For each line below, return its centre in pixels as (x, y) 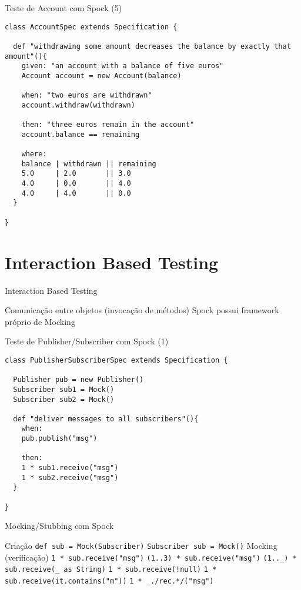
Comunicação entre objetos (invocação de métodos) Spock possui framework (142, 310)
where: (34, 154)
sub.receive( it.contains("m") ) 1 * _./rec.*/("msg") (109, 581)
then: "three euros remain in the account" (108, 125)
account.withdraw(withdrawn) (78, 105)
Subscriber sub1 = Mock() (64, 389)
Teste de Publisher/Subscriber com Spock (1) (87, 341)
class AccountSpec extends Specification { (91, 27)
